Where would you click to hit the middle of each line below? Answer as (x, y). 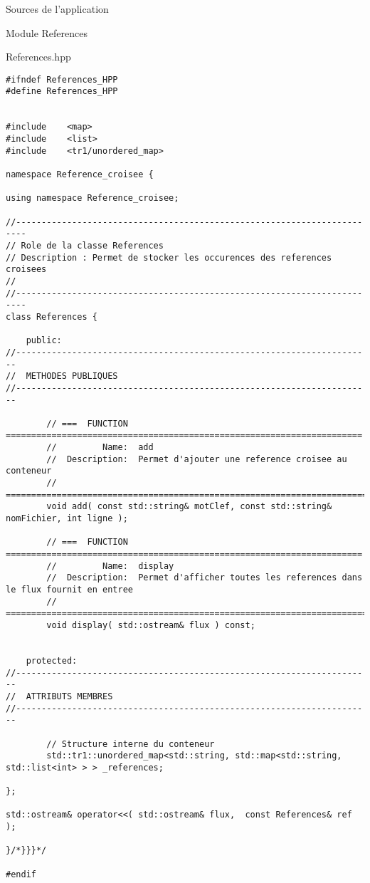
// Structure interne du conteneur (131, 744)
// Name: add (100, 448)
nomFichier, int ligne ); (67, 519)
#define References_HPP (62, 92)
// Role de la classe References (85, 245)
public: (44, 341)
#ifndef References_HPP (62, 79)
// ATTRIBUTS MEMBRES (59, 696)
